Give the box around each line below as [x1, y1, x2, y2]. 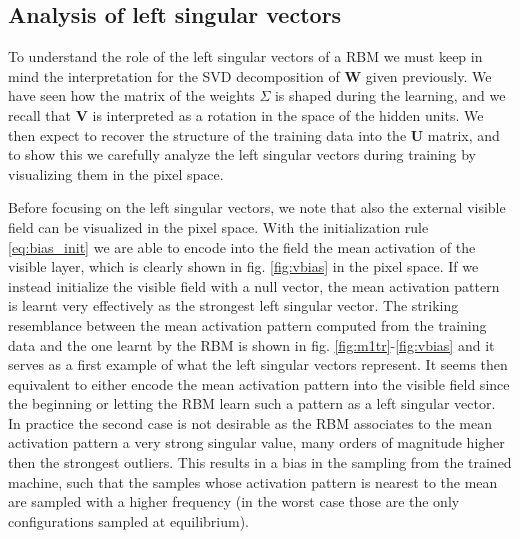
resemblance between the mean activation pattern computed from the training [8, 314, 487, 335]
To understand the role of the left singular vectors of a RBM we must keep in [8, 46, 483, 67]
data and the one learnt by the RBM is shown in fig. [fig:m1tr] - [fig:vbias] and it [8, 334, 495, 355]
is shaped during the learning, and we [274, 85, 506, 106]
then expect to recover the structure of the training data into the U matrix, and [8, 124, 500, 145]
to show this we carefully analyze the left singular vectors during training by [8, 144, 476, 165]
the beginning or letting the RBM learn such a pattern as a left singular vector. [8, 393, 496, 414]
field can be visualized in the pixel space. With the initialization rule [8, 216, 429, 237]
